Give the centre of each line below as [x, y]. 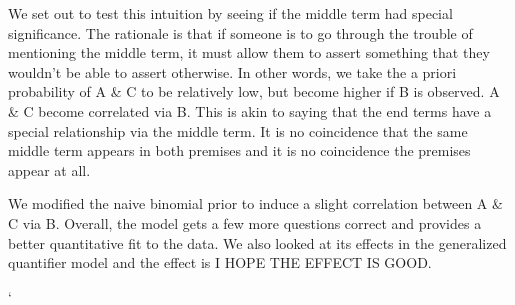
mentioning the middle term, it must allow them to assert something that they [249, 52]
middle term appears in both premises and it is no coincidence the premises [239, 150]
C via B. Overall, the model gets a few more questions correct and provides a [245, 222]
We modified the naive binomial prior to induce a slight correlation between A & [255, 203]
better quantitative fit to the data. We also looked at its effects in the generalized [257, 242]
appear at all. [49, 169]
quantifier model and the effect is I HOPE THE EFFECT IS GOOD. [220, 262]
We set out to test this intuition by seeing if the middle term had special [230, 13]
